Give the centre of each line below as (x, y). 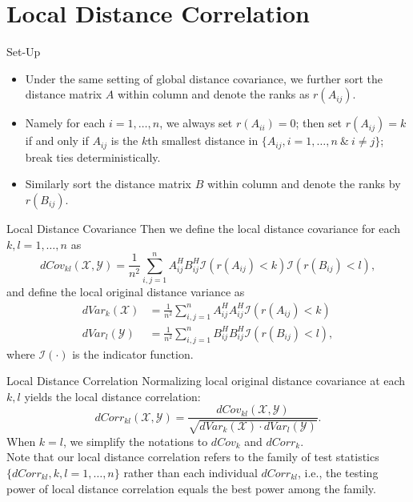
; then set (319, 123)
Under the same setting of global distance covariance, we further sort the (204, 78)
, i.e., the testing (338, 472)
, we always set (196, 123)
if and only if (57, 141)
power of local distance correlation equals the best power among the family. (191, 488)
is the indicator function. (133, 353)
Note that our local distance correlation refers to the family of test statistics (193, 457)
